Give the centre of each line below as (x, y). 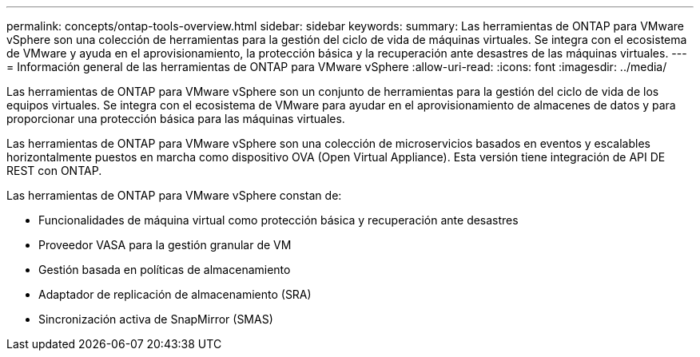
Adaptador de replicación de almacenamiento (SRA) (175, 294)
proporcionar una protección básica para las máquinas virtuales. (176, 119)
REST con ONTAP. (54, 171)
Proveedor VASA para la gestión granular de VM (165, 245)
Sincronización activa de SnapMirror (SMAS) (156, 319)
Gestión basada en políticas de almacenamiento (165, 270)
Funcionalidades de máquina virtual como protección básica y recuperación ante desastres (278, 220)
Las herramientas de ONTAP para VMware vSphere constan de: (174, 195)
